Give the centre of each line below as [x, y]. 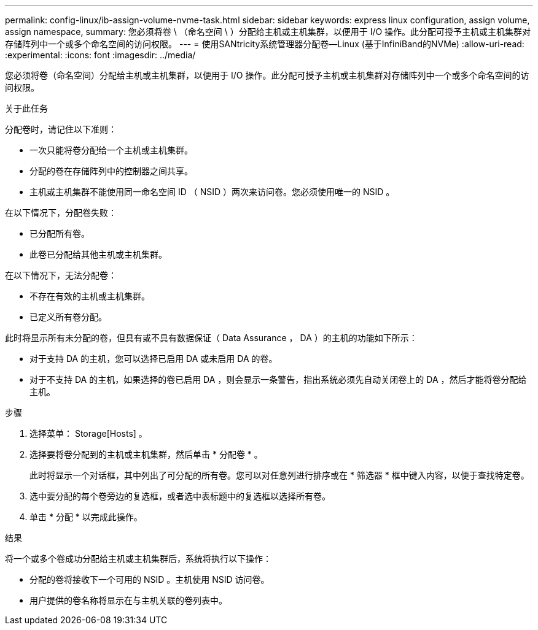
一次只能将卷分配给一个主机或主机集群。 [111, 150]
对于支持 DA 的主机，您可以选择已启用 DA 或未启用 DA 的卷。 [154, 359]
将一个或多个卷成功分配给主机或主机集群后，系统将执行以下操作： [138, 559]
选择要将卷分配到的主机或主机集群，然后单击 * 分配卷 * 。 [146, 454]
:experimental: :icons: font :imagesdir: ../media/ [100, 55]
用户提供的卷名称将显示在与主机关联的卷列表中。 [128, 600]
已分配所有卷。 [60, 233]
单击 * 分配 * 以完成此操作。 [86, 517]
